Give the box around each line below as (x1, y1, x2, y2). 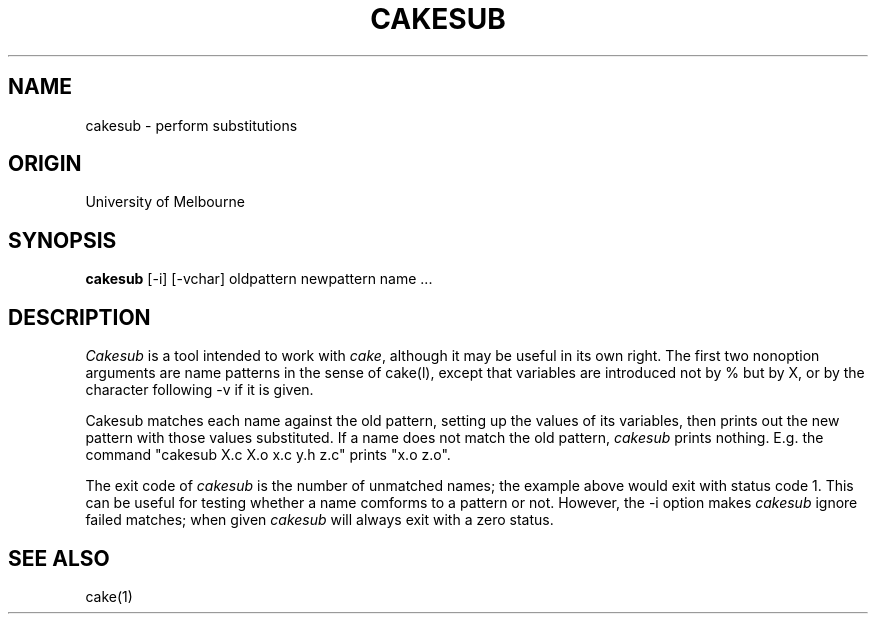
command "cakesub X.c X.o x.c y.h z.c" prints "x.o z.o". (85, 446, 451, 464)
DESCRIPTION (8, 304, 151, 330)
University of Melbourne (85, 193, 245, 211)
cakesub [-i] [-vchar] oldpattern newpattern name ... (85, 270, 433, 288)
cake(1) (85, 587, 133, 605)
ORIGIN (8, 151, 82, 177)
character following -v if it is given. (85, 381, 314, 399)
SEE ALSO (8, 545, 110, 571)
